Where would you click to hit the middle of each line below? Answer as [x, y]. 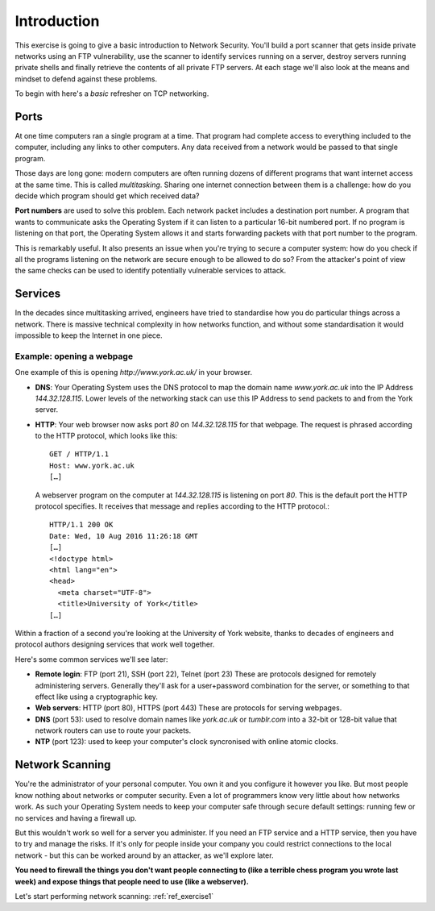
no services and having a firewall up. [76, 817]
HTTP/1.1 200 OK [81, 525]
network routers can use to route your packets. [113, 730]
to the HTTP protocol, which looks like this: [106, 436]
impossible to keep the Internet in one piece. [89, 335]
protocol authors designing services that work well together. [115, 644]
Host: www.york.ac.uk [92, 465]
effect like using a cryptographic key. [97, 697]
